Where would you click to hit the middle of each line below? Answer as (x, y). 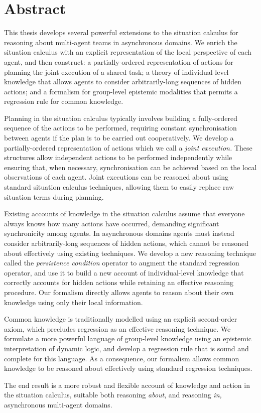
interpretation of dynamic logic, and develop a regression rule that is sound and (126, 348)
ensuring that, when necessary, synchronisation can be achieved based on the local (130, 167)
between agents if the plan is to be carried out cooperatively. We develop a (119, 138)
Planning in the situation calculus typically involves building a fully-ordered (121, 118)
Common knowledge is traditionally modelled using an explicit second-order (121, 319)
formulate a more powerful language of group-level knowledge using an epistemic (128, 338)
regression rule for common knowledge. (64, 101)
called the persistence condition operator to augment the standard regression (122, 263)
